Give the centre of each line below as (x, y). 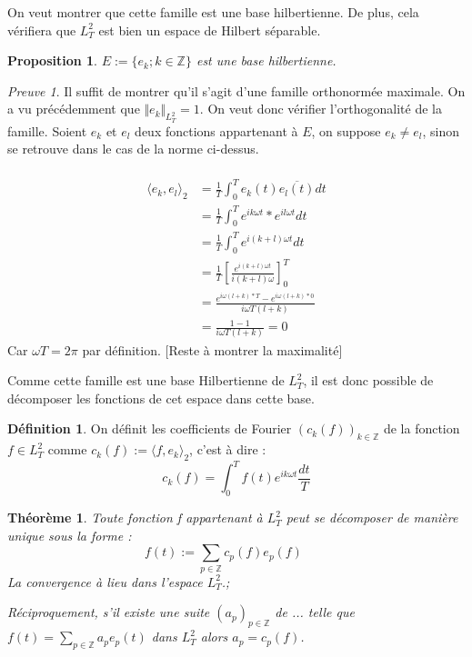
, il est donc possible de (368, 380)
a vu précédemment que (74, 109)
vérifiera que (42, 30)
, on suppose (346, 130)
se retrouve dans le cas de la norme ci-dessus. (133, 149)
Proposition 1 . (52, 60)
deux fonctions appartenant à (216, 130)
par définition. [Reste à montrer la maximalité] (212, 349)
